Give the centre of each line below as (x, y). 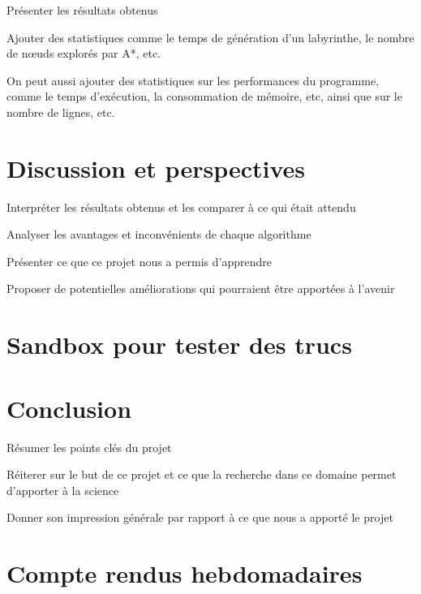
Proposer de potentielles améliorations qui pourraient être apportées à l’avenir (201, 288)
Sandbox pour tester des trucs (179, 344)
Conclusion (69, 408)
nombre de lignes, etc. (61, 112)
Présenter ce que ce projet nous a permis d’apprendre (139, 261)
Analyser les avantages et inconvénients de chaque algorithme (159, 234)
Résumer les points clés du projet (89, 447)
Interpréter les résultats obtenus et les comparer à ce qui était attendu (181, 207)
